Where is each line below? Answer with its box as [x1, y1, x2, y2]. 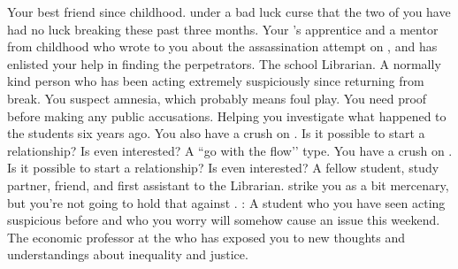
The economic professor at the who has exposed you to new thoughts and [7, 227, 405, 246]
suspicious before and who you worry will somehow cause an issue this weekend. [7, 211, 440, 229]
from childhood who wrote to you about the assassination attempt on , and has [7, 37, 438, 56]
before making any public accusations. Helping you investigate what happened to [7, 106, 447, 125]
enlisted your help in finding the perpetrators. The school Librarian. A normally [7, 54, 441, 73]
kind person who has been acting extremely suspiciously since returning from [7, 72, 424, 90]
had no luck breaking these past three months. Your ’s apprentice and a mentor [7, 19, 439, 38]
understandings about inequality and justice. [7, 245, 248, 264]
